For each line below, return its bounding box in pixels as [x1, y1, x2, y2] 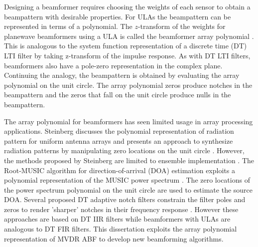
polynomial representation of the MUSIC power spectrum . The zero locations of [4, 175, 250, 185]
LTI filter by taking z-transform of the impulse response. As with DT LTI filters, [4, 50, 251, 60]
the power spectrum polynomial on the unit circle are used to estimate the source [4, 184, 253, 195]
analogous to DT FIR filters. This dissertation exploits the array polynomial [4, 224, 237, 234]
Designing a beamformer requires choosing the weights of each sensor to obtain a [4, 1, 251, 11]
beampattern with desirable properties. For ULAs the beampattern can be [4, 11, 231, 21]
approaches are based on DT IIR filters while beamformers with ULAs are [4, 214, 231, 224]
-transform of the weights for [137, 21, 226, 31]
